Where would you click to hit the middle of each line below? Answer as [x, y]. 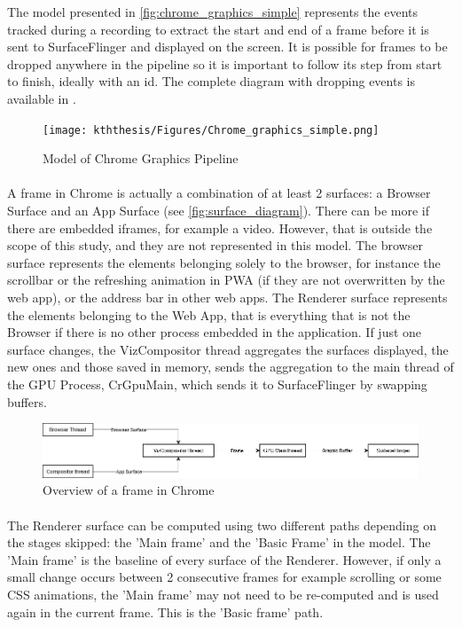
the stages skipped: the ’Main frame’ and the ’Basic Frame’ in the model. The [219, 542]
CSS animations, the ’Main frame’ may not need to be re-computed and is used [223, 594]
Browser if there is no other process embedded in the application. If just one [215, 332]
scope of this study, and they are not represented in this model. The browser [215, 245]
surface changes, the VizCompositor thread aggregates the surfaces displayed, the [228, 349]
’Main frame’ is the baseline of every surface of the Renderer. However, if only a [224, 559]
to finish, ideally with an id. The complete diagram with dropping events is [211, 81]
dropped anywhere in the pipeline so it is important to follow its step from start [225, 63]
